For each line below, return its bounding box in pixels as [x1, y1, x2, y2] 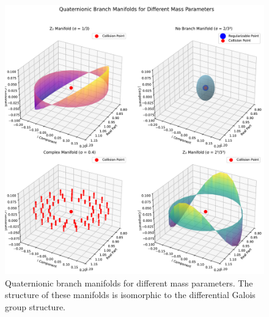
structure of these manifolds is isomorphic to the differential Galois [5, 288, 256, 301]
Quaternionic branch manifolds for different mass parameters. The [5, 276, 253, 289]
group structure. [5, 301, 65, 313]
